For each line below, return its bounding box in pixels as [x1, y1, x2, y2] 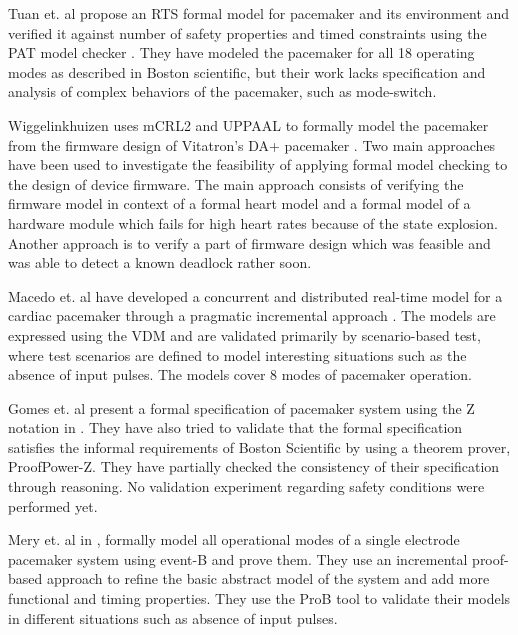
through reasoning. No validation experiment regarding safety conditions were [8, 476, 485, 497]
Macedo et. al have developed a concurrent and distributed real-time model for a [8, 285, 503, 306]
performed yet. [8, 495, 98, 516]
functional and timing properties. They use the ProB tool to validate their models [8, 588, 511, 609]
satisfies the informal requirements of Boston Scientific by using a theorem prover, [8, 436, 511, 457]
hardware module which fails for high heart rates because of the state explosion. [8, 212, 498, 233]
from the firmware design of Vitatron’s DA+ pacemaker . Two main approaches [8, 134, 496, 155]
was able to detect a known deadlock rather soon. [8, 252, 312, 273]
